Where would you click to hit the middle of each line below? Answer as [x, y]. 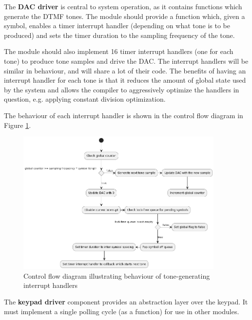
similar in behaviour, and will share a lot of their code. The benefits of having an [125, 70]
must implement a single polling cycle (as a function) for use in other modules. [122, 311]
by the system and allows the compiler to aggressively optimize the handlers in [122, 89]
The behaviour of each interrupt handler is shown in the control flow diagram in [124, 115]
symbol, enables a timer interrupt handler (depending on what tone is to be [117, 26]
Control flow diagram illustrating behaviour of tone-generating [117, 276]
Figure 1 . [18, 125]
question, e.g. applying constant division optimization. [85, 99]
